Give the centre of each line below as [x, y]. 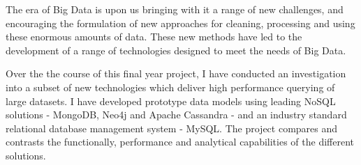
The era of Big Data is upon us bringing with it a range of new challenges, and [175, 9]
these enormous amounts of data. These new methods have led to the [154, 37]
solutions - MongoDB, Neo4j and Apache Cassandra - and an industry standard [176, 115]
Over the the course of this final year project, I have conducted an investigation [176, 73]
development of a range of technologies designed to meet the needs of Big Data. [176, 50]
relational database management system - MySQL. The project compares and [172, 128]
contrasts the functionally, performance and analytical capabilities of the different [180, 142]
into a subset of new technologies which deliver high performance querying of [170, 87]
